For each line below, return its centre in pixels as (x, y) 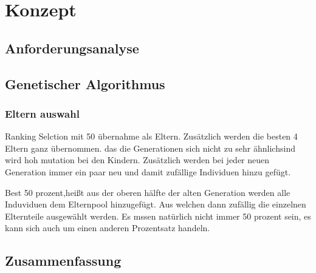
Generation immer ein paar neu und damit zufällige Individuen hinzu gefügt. (148, 171)
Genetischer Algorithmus (85, 83)
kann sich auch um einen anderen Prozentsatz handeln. (108, 228)
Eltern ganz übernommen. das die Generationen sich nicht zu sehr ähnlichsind (150, 148)
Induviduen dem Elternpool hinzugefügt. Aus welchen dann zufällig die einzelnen (156, 204)
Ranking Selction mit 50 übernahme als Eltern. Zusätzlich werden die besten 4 (151, 136)
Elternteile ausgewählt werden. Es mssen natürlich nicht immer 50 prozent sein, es (158, 216)
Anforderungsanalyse (72, 48)
